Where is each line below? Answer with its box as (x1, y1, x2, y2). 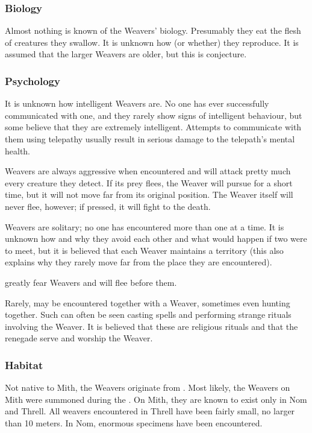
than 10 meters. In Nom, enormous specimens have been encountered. (5, 416, 263, 429)
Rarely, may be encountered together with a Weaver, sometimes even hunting (5, 296, 290, 309)
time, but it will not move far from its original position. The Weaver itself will (5, 188, 293, 201)
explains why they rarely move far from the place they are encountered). (5, 256, 272, 268)
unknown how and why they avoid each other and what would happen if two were (5, 232, 307, 245)
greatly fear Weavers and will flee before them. (5, 276, 177, 288)
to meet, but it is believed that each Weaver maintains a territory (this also (5, 244, 284, 256)
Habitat (5, 357, 43, 372)
